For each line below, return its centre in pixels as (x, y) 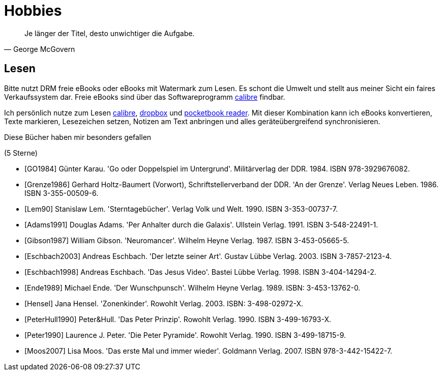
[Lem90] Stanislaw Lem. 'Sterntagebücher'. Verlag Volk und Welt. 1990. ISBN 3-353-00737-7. (181, 209)
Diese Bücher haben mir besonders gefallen (78, 137)
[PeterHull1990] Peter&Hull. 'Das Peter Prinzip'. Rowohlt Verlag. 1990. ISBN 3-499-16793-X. (178, 319)
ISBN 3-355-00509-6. (62, 193)
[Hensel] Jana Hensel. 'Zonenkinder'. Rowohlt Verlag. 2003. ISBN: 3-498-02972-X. (164, 303)
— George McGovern (40, 49)
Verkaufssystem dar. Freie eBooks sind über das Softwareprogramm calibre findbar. (145, 97)
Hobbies (33, 11)
